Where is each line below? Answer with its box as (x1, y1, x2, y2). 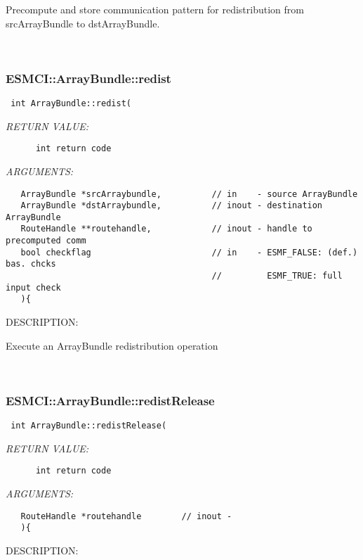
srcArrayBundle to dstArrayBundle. (6, 15, 160, 30)
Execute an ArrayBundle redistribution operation (6, 338, 218, 352)
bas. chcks (6, 259, 56, 269)
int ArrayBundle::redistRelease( (11, 421, 167, 431)
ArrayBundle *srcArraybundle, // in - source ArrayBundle (20, 189, 358, 199)
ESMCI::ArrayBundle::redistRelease (6, 391, 215, 409)
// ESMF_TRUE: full (211, 271, 343, 281)
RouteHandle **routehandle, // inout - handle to (20, 224, 312, 234)
